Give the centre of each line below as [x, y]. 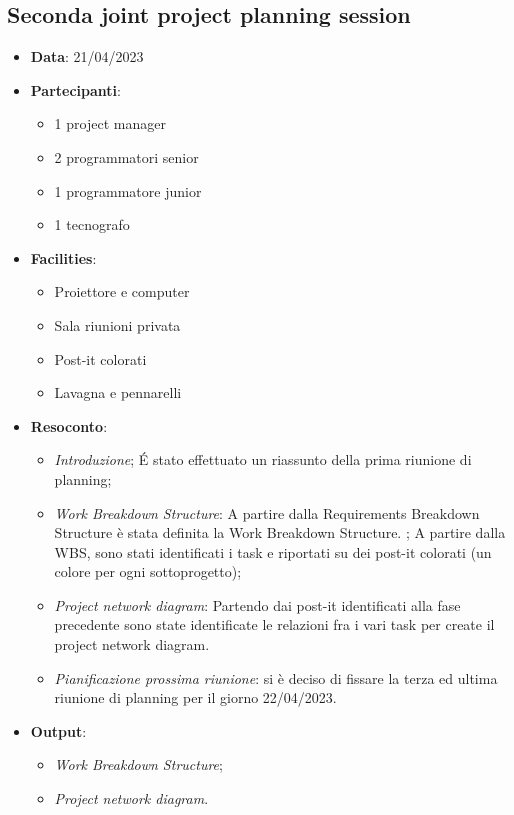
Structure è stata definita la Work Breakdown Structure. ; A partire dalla [280, 532]
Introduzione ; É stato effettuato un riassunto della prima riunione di [263, 459]
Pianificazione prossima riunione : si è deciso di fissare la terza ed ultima [276, 677]
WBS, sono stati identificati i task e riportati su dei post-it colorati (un [273, 551]
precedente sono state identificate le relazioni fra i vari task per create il [274, 624]
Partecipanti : [75, 89]
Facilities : [63, 257]
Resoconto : [69, 425]
